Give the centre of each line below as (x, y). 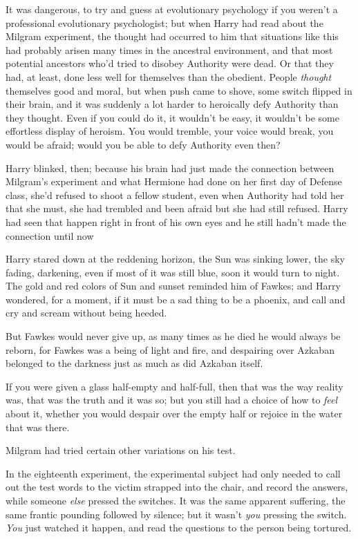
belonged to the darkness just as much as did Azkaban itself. (134, 363)
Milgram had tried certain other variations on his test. (121, 450)
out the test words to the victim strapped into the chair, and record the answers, (177, 487)
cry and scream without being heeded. (86, 313)
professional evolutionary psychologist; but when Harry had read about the (164, 22)
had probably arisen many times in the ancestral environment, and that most (169, 49)
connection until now (50, 235)
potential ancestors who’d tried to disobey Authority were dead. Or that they (170, 63)
